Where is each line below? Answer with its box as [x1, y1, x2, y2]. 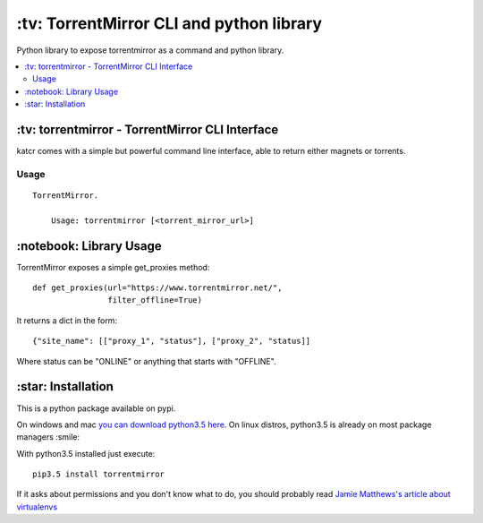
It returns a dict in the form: [16, 314, 118, 326]
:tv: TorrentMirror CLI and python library [16, 13, 322, 33]
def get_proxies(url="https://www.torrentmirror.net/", [32, 283, 283, 293]
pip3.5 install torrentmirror [32, 469, 165, 479]
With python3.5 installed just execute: [16, 448, 156, 459]
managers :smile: [16, 432, 80, 442]
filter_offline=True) [107, 296, 203, 305]
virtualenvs [16, 502, 58, 512]
